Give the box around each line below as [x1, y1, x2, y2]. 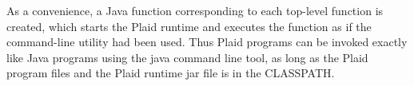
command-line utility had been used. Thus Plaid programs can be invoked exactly [6, 33, 408, 50]
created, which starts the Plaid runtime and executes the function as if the [6, 18, 372, 34]
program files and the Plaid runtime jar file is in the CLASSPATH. [6, 64, 335, 81]
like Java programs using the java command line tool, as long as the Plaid [6, 49, 368, 65]
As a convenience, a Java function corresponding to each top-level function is [6, 2, 384, 18]
